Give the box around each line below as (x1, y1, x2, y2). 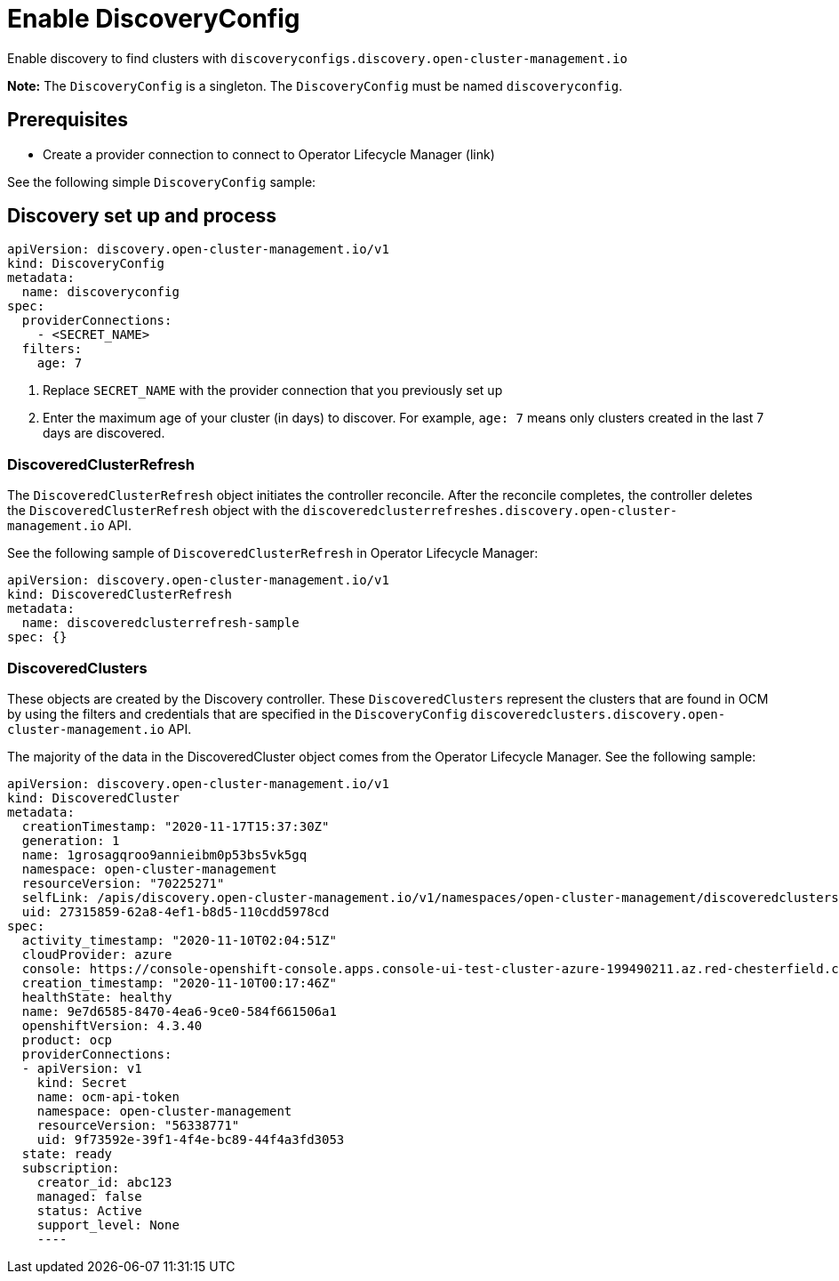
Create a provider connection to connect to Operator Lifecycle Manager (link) (43, 146, 495, 162)
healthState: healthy (21, 989, 172, 1004)
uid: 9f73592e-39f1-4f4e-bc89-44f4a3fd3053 (36, 1132, 345, 1147)
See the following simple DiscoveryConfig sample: (7, 173, 316, 189)
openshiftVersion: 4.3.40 (21, 1018, 203, 1033)
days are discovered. (43, 425, 165, 441)
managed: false (36, 1188, 142, 1204)
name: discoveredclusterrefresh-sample (21, 616, 300, 631)
